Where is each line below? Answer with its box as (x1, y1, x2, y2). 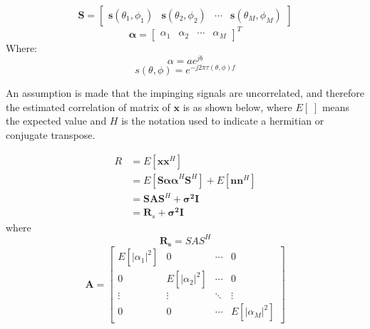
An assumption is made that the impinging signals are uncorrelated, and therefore (6, 85, 365, 100)
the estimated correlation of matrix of (6, 99, 170, 114)
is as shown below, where (183, 99, 292, 114)
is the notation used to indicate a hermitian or (121, 113, 324, 128)
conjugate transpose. (6, 127, 96, 142)
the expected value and (6, 113, 107, 128)
